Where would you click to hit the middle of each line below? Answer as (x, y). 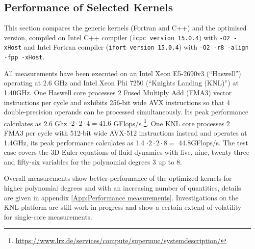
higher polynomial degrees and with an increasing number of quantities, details (123, 187)
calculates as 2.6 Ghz (36, 123)
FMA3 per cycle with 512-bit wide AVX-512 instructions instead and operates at (126, 132)
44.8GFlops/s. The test (213, 142)
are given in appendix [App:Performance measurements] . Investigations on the (121, 197)
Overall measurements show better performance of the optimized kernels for (118, 178)
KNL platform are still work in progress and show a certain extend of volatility (123, 207)
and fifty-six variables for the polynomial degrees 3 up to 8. (93, 161)
